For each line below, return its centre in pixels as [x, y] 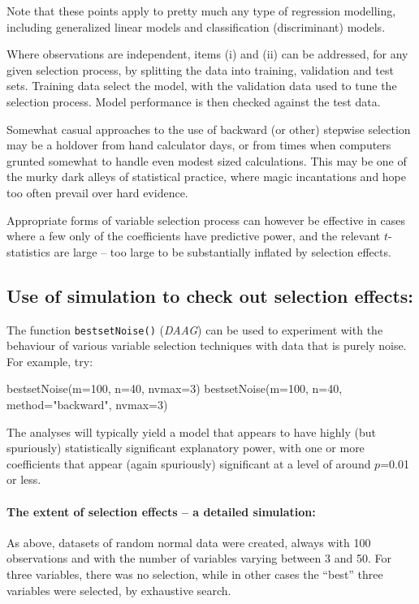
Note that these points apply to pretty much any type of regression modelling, [201, 11]
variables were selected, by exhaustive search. [119, 590]
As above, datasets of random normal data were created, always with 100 [189, 542]
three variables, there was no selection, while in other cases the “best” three [195, 574]
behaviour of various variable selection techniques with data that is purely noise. [207, 345]
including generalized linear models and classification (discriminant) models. [196, 26]
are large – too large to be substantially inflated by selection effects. [222, 251]
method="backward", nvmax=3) [87, 404]
